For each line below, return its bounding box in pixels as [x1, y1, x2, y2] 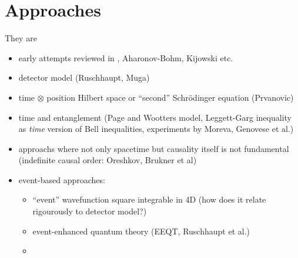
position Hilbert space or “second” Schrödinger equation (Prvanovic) [46, 91, 294, 103]
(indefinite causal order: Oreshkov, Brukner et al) [18, 154, 197, 166]
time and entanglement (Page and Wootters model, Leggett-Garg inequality [18, 111, 292, 123]
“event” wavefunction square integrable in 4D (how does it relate [32, 193, 266, 206]
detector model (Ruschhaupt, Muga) [18, 71, 150, 84]
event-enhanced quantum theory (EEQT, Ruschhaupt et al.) [32, 224, 250, 237]
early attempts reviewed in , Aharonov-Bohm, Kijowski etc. [18, 51, 233, 64]
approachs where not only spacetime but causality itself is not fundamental [18, 142, 289, 154]
